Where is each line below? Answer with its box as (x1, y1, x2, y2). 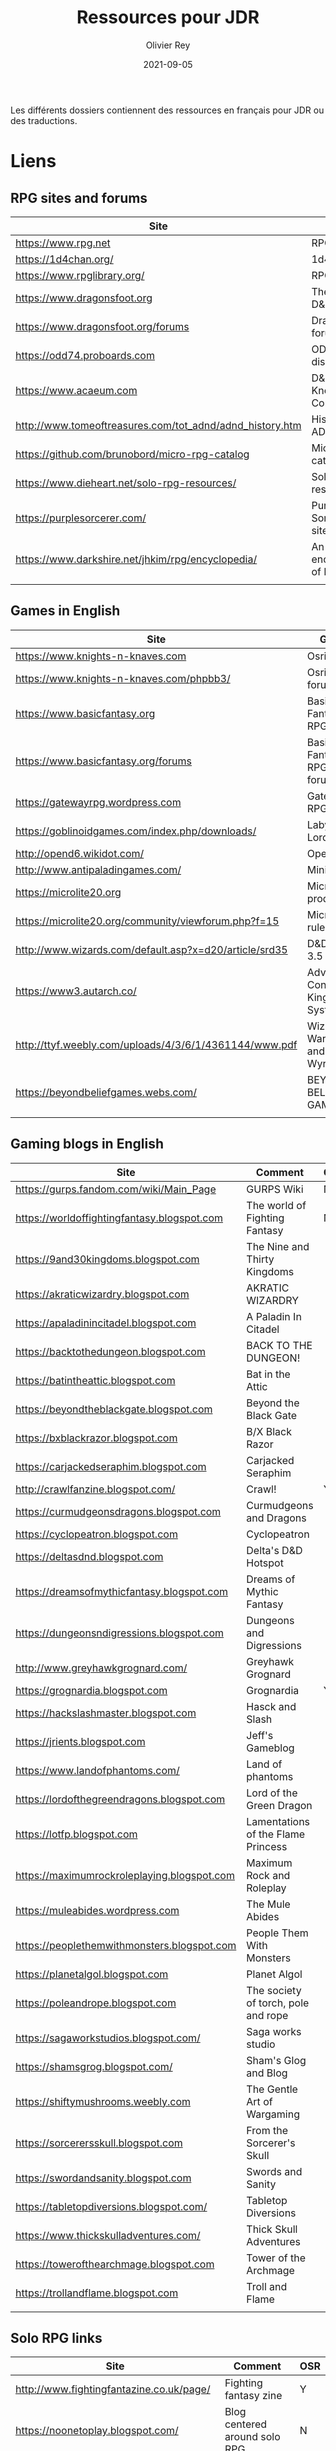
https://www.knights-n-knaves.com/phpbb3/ (15, 671, 231, 685)
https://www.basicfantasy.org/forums (15, 754, 193, 768)
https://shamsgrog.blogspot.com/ (15, 2059, 173, 2073)
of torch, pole (246, 1996, 310, 2010)
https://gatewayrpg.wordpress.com (15, 795, 182, 809)
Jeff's (246, 1728, 274, 1742)
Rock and (246, 1868, 291, 1882)
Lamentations (246, 1814, 311, 1828)
